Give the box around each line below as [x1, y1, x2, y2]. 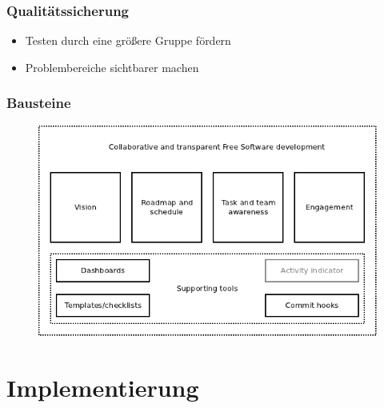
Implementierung [6, 370, 199, 403]
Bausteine [6, 93, 71, 113]
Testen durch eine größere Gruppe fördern [25, 32, 231, 49]
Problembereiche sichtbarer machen [25, 58, 199, 75]
